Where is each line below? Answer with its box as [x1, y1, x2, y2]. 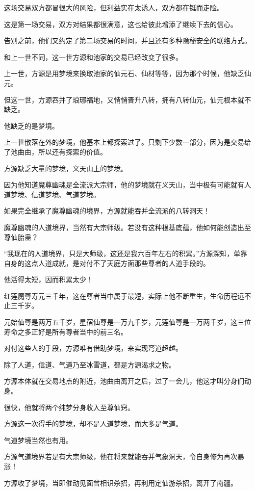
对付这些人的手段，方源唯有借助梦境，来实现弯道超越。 [4, 343, 182, 353]
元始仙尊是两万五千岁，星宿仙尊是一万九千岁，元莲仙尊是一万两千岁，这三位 [4, 317, 251, 327]
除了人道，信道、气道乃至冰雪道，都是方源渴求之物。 [4, 359, 176, 369]
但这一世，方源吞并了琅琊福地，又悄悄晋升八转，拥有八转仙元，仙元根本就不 [4, 94, 251, 104]
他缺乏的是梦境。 [4, 120, 59, 130]
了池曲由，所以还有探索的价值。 [4, 146, 107, 156]
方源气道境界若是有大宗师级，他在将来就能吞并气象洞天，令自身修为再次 [4, 451, 237, 462]
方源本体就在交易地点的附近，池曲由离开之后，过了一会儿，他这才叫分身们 [4, 376, 244, 386]
